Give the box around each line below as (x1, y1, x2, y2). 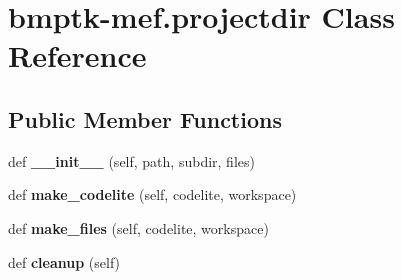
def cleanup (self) (8, 251, 121, 272)
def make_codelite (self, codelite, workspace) (8, 184, 297, 205)
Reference (8, 35, 147, 76)
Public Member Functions (8, 103, 282, 134)
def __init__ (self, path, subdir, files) (8, 150, 255, 171)
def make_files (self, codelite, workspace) (8, 217, 269, 238)
